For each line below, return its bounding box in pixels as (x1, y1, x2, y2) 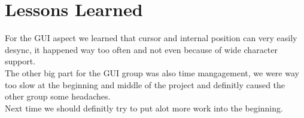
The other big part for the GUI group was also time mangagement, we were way (5, 66, 299, 79)
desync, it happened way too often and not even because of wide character (5, 43, 278, 55)
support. (5, 55, 36, 67)
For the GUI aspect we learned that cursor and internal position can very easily (5, 32, 297, 44)
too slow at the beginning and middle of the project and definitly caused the (5, 78, 285, 91)
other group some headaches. (5, 90, 111, 103)
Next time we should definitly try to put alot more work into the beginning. (5, 101, 283, 114)
